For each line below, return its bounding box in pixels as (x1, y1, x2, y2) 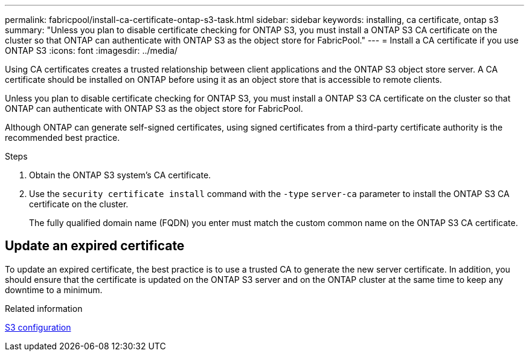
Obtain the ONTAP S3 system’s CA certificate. (29, 170, 211, 180)
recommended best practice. (5, 132, 120, 143)
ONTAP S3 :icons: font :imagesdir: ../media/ (5, 45, 178, 56)
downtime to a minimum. (5, 284, 103, 295)
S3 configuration (5, 322, 71, 332)
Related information (5, 303, 83, 314)
